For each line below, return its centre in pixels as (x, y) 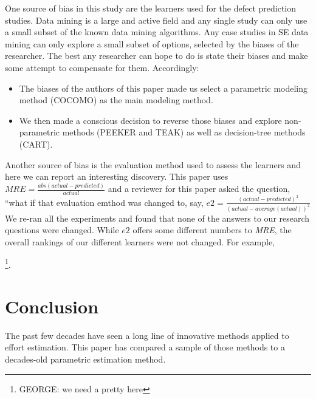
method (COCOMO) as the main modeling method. (116, 100)
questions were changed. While (62, 230)
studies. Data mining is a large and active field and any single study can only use (156, 20)
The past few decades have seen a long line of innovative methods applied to (147, 335)
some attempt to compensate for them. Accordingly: (102, 67)
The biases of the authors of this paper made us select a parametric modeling (163, 88)
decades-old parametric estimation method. (85, 359)
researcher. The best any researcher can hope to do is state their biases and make (156, 56)
